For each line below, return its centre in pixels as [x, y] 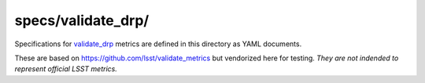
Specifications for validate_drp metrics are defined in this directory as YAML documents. [158, 44]
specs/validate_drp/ [82, 20]
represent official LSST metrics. [66, 69]
